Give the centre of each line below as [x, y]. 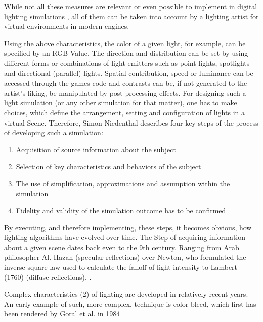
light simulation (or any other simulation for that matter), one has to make [121, 103]
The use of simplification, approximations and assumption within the [123, 183]
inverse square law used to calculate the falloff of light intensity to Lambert [121, 267]
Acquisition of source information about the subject [96, 149]
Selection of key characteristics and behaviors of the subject [108, 166]
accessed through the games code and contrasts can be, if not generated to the [126, 83]
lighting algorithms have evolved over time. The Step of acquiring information [125, 237]
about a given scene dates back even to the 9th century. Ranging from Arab [122, 247]
